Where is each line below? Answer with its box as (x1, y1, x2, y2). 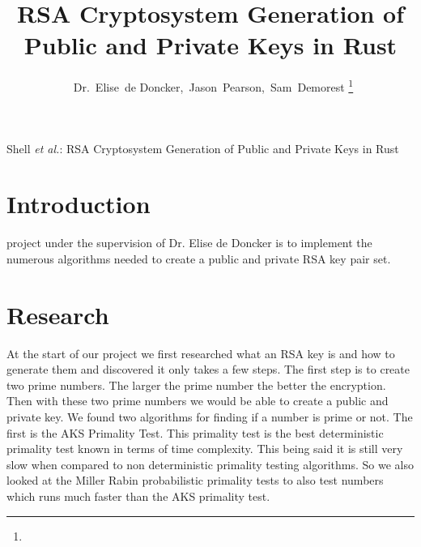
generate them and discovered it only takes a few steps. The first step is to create (6, 361, 410, 378)
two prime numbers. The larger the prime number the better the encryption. (6, 376, 386, 393)
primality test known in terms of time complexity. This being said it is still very (6, 440, 403, 457)
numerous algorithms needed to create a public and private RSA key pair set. (6, 250, 391, 267)
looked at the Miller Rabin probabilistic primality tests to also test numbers (6, 472, 384, 489)
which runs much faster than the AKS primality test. (6, 487, 270, 504)
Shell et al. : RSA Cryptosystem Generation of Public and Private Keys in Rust (6, 139, 399, 156)
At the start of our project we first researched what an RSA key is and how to (6, 344, 395, 361)
